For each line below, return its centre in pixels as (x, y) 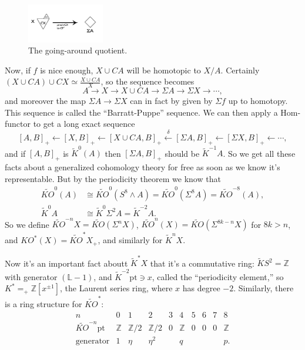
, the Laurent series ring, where (116, 288)
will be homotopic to (164, 70)
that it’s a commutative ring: (202, 263)
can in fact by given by (171, 101)
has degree (201, 288)
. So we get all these (259, 153)
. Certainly (240, 70)
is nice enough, (67, 70)
